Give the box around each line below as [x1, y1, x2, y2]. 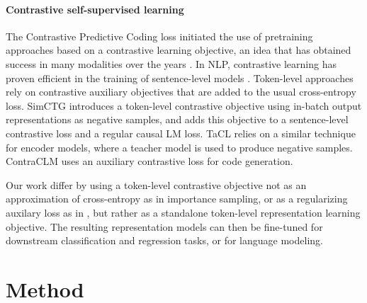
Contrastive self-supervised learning [6, 1, 184, 16]
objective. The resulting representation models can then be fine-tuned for [6, 219, 323, 234]
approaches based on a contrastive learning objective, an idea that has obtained [6, 42, 351, 57]
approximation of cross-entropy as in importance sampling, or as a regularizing [6, 191, 348, 206]
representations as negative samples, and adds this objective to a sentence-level [6, 112, 349, 127]
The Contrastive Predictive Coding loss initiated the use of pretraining [6, 28, 313, 43]
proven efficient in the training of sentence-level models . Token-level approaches [6, 70, 354, 85]
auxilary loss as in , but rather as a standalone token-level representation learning [6, 205, 361, 219]
